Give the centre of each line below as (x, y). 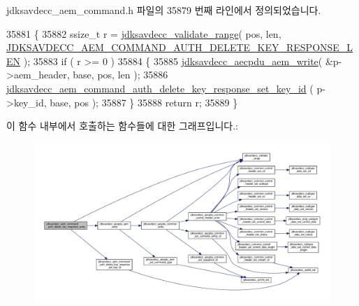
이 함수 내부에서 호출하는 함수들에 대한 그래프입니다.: (122, 126)
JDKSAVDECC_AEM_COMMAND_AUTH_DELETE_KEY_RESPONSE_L (180, 47)
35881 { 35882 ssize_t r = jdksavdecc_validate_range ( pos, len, (144, 33)
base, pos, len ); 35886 (120, 75)
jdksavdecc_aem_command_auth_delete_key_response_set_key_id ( (160, 88)
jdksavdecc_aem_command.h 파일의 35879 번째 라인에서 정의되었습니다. (164, 10)
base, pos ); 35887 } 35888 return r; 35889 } (144, 102)
